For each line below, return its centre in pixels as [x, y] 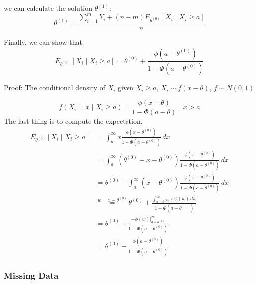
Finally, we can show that [43, 42]
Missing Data [31, 275]
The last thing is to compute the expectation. [73, 121]
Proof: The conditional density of [55, 87]
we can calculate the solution [48, 8]
